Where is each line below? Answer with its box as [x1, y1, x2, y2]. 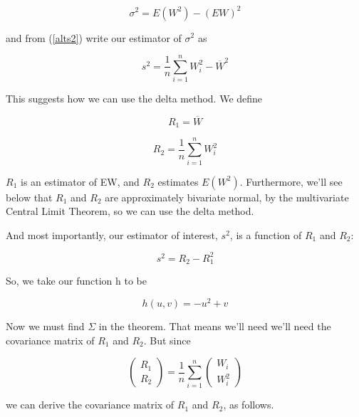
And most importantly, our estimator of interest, [6, 227, 218, 242]
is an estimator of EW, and [20, 174, 140, 189]
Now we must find [6, 319, 85, 334]
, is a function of [229, 227, 302, 242]
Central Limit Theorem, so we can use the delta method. [6, 204, 254, 218]
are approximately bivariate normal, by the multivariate [105, 189, 349, 204]
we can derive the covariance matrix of [6, 397, 175, 412]
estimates [157, 174, 199, 189]
